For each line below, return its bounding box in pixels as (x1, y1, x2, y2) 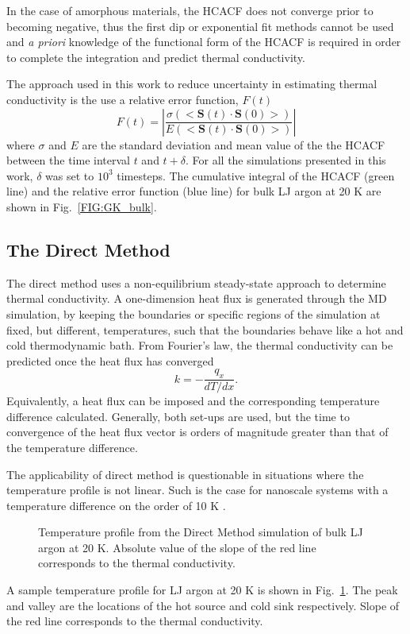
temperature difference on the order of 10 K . (6, 497, 226, 513)
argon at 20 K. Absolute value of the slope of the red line (38, 539, 316, 555)
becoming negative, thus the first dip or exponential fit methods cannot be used (6, 17, 394, 34)
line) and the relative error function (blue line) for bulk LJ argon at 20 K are (6, 183, 381, 199)
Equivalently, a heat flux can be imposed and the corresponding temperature (6, 392, 380, 409)
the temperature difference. (6, 439, 138, 455)
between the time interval (6, 152, 130, 168)
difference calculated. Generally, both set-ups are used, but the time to (6, 408, 350, 424)
